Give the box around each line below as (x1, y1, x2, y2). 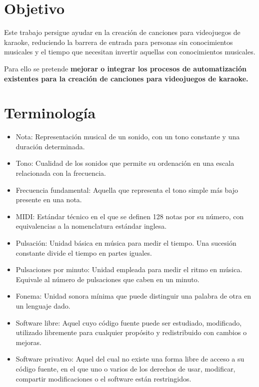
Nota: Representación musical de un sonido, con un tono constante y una (15, 131, 240, 142)
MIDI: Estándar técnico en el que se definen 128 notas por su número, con (15, 211, 244, 221)
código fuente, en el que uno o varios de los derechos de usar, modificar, (15, 363, 235, 374)
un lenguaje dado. (15, 300, 70, 311)
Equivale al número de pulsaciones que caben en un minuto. (15, 274, 199, 284)
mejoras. (15, 337, 41, 347)
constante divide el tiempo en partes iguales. (15, 247, 152, 258)
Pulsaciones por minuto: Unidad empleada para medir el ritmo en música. (15, 264, 242, 275)
